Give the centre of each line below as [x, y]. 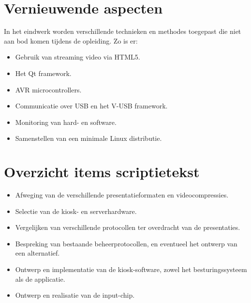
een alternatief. [37, 253]
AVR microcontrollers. [48, 89]
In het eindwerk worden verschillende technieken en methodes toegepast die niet [123, 31]
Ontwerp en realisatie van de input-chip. [75, 295]
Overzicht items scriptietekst [102, 172]
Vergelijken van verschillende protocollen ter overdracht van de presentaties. [128, 227]
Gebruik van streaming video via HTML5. [78, 57]
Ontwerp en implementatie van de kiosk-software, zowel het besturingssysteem [131, 269]
